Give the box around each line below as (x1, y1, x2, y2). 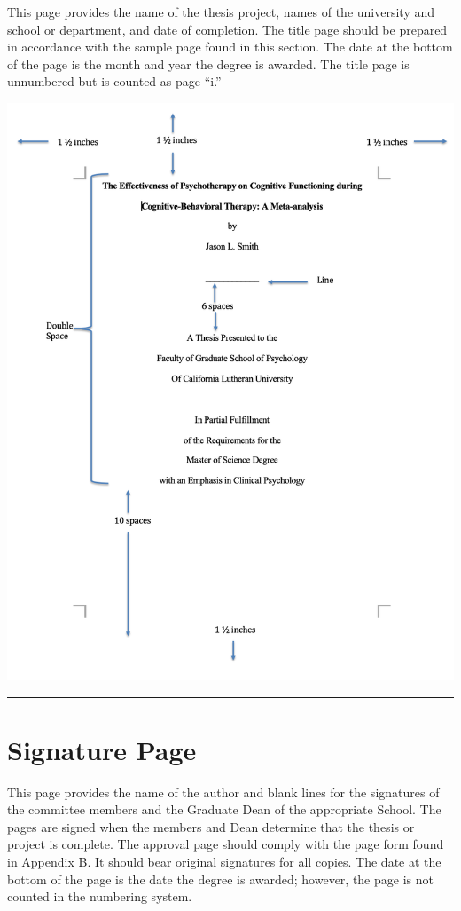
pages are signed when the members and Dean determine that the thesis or (7, 817, 415, 836)
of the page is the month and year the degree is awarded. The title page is (7, 54, 410, 73)
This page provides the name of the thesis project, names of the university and (7, 3, 435, 20)
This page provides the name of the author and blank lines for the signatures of (7, 782, 440, 801)
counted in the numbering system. (7, 887, 192, 906)
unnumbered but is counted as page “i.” (7, 72, 222, 91)
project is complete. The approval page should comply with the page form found (7, 835, 444, 853)
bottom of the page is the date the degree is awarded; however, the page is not (7, 869, 434, 888)
